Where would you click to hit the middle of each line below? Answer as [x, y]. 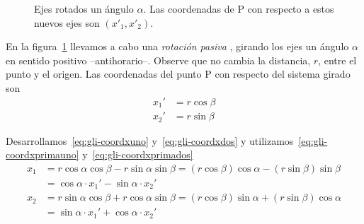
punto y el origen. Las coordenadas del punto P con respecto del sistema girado [178, 74]
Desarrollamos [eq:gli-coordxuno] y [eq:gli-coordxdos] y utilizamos [150, 140]
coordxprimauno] [42, 154]
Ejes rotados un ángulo [84, 8]
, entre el [337, 60]
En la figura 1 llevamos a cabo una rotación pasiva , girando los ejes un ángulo [177, 46]
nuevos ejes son [67, 22]
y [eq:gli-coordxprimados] [138, 154]
